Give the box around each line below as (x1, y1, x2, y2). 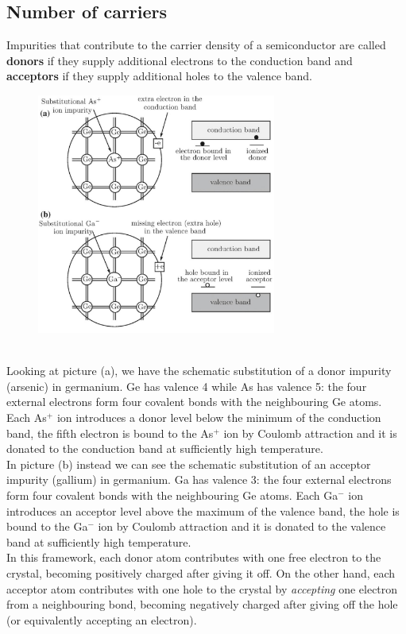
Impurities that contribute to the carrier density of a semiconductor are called (6, 37, 386, 53)
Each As (6, 409, 47, 426)
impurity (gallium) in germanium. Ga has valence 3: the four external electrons (6, 471, 392, 488)
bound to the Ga (6, 518, 88, 535)
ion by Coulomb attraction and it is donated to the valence (98, 518, 386, 535)
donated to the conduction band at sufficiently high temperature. (6, 440, 323, 457)
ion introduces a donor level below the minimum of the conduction (56, 409, 381, 426)
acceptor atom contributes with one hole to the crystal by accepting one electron (6, 580, 398, 597)
